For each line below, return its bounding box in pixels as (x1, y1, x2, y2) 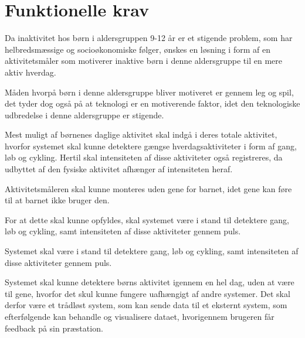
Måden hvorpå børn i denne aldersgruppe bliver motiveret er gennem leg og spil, (5, 86, 294, 98)
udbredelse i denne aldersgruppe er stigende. (5, 108, 164, 121)
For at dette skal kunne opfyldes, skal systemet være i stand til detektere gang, (5, 213, 289, 226)
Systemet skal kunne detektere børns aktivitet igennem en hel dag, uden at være (5, 276, 294, 288)
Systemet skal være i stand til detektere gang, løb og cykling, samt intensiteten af (5, 245, 299, 257)
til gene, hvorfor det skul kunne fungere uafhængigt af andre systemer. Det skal (5, 287, 290, 299)
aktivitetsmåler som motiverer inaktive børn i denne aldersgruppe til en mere (5, 54, 283, 67)
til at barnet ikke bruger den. (5, 194, 110, 206)
